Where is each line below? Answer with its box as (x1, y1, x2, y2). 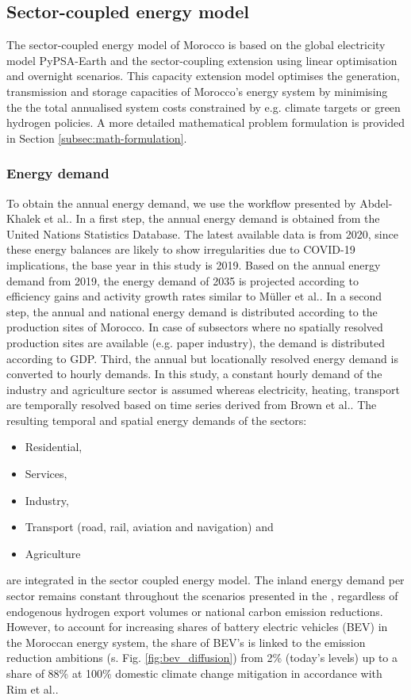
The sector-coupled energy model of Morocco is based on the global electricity (6, 36, 386, 53)
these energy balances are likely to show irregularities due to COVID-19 (6, 241, 355, 258)
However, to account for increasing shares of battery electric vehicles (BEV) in (6, 618, 388, 635)
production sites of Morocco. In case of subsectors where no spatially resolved (6, 319, 383, 335)
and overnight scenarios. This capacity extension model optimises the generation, (6, 67, 401, 84)
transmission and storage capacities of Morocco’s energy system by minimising (6, 82, 388, 99)
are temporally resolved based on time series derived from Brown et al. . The (6, 396, 377, 413)
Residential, (25, 438, 83, 455)
